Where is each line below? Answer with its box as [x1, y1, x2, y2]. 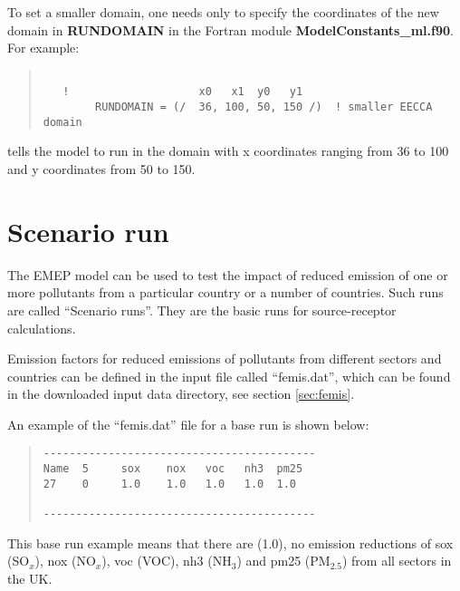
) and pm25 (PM [236, 551, 331, 570]
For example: [7, 38, 80, 57]
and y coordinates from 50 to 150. [7, 160, 196, 178]
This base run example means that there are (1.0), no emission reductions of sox [7, 533, 454, 552]
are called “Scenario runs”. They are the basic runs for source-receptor [7, 300, 397, 319]
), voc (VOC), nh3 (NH [101, 551, 232, 570]
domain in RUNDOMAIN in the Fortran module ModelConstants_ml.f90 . [7, 20, 454, 39]
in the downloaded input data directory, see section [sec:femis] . [7, 384, 355, 403]
